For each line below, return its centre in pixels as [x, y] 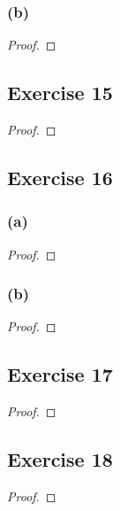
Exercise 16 [60, 177]
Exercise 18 [60, 459]
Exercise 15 [60, 93]
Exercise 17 [60, 374]
